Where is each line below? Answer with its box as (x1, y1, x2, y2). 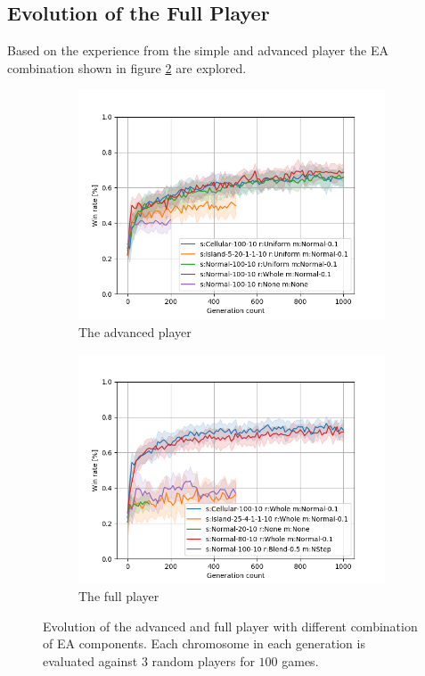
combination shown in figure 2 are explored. (7, 58, 247, 77)
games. (282, 651, 319, 670)
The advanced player (78, 322, 192, 341)
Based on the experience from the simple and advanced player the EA (7, 41, 389, 60)
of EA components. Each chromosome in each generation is (43, 634, 365, 653)
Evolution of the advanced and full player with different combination (43, 616, 418, 635)
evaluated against (43, 651, 138, 670)
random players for (151, 651, 255, 670)
